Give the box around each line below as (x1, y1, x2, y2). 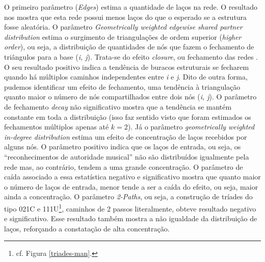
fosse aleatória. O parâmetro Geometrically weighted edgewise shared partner (4, 21, 243, 32)
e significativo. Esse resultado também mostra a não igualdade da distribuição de (4, 213, 257, 224)
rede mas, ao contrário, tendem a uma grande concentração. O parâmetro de (4, 161, 243, 172)
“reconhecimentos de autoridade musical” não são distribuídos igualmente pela (4, 151, 249, 162)
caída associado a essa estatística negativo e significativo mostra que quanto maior (4, 171, 261, 182)
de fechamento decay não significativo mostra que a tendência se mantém (4, 101, 232, 112)
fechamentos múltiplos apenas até (4, 121, 109, 132)
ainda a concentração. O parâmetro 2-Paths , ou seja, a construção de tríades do (4, 191, 253, 202)
